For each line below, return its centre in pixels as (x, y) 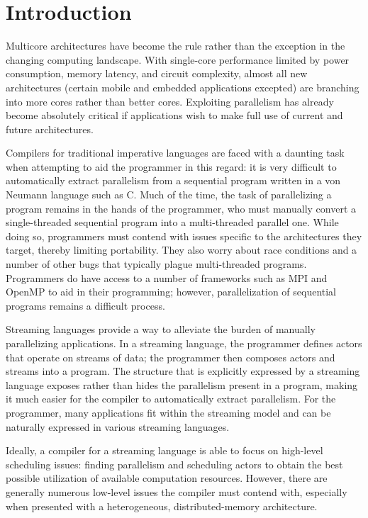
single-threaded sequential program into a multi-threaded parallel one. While (172, 222)
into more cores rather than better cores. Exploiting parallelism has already (170, 101)
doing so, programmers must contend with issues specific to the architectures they (184, 236)
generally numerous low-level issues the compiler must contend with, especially (177, 491)
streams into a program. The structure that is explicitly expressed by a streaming (183, 371)
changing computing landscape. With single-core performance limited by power (178, 59)
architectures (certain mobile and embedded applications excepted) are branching (183, 87)
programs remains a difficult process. (85, 305)
